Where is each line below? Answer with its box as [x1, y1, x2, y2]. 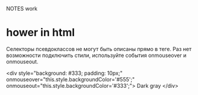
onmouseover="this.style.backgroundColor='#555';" [6, 75, 135, 83]
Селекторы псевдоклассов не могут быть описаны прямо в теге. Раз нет [6, 45, 191, 52]
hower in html [6, 26, 75, 39]
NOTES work [6, 5, 37, 12]
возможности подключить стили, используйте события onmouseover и [6, 52, 187, 59]
